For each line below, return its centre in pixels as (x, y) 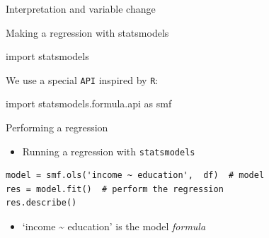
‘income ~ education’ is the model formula (114, 226)
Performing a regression (57, 127)
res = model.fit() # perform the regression (115, 189)
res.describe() (41, 203)
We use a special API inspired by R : (82, 79)
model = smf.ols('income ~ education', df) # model (135, 175)
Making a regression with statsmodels (87, 32)
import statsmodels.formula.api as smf (89, 103)
